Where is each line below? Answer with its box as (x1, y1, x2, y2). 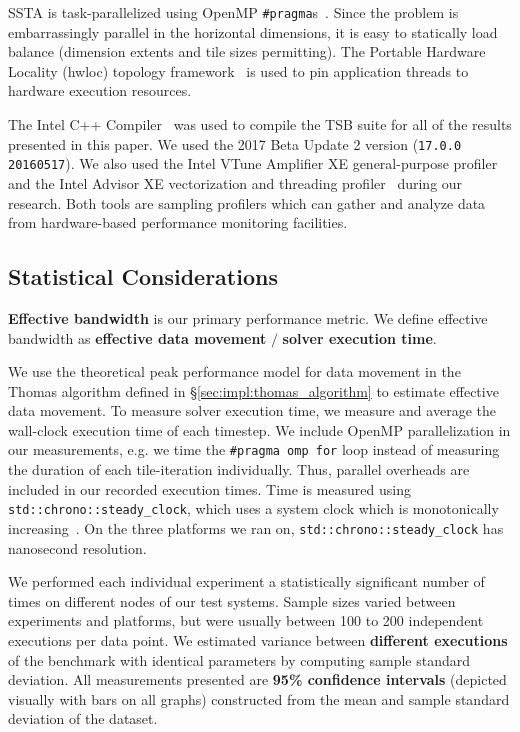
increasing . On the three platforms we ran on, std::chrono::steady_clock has (8, 517, 504, 538)
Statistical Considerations (8, 261, 278, 292)
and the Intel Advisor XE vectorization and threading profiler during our (8, 172, 463, 193)
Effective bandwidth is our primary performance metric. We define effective (8, 307, 488, 328)
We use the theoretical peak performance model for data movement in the (8, 361, 461, 382)
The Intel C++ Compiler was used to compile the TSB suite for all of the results (8, 114, 512, 135)
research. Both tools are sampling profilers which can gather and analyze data (8, 192, 486, 213)
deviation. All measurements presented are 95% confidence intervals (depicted (8, 669, 507, 690)
